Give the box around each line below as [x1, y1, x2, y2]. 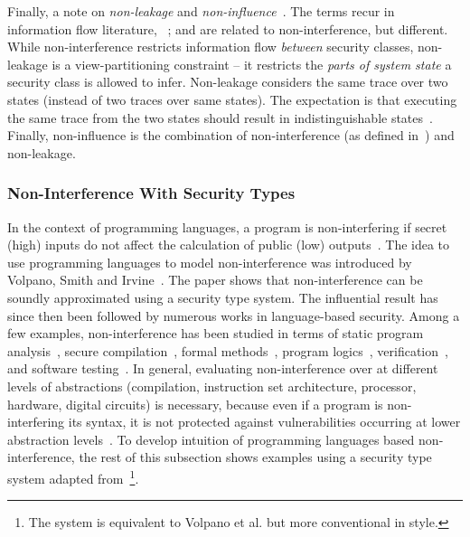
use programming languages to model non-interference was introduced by [7, 252, 412, 271]
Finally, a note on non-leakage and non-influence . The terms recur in [7, 2, 395, 20]
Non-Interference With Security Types [7, 182, 296, 204]
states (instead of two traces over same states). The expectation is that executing [7, 89, 457, 108]
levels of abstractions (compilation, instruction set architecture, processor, [7, 376, 417, 395]
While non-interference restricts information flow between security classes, [7, 37, 414, 56]
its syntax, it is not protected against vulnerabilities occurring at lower [68, 412, 461, 431]
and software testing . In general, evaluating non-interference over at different [7, 359, 438, 378]
